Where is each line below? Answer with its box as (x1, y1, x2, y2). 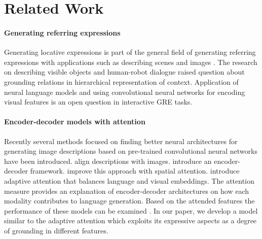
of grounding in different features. (4, 225, 108, 235)
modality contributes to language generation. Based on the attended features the (4, 195, 255, 206)
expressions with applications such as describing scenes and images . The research (4, 56, 257, 67)
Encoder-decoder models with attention (4, 116, 145, 127)
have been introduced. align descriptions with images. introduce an (4, 155, 212, 166)
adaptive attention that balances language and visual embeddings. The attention (4, 175, 254, 186)
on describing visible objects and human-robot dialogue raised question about (4, 66, 245, 77)
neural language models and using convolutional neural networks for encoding (4, 86, 245, 97)
